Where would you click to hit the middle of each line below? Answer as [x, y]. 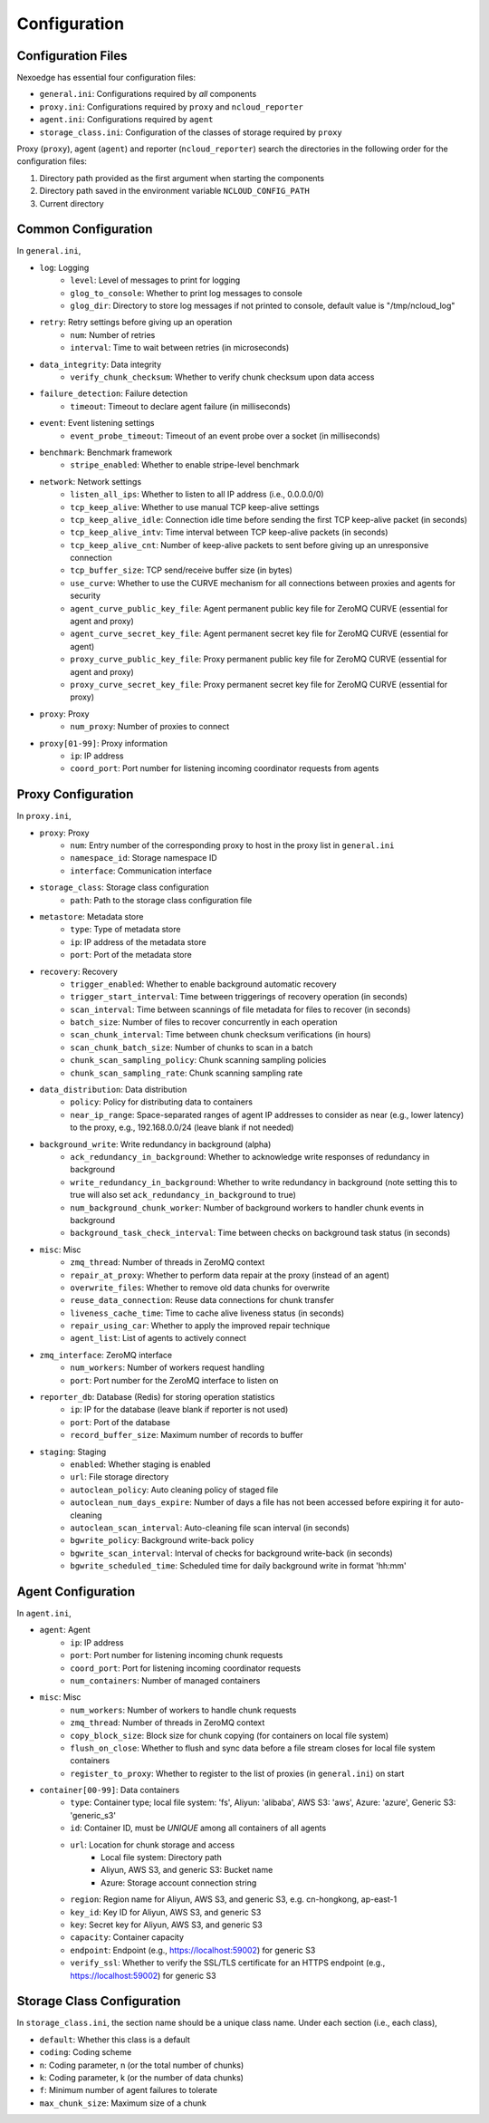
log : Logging [64, 267]
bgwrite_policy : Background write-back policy [162, 1540]
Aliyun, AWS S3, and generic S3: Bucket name [187, 1870]
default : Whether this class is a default [115, 2040]
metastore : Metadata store [91, 916]
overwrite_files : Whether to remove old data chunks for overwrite [200, 1288]
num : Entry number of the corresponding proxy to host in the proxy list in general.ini [232, 845]
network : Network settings [91, 481]
